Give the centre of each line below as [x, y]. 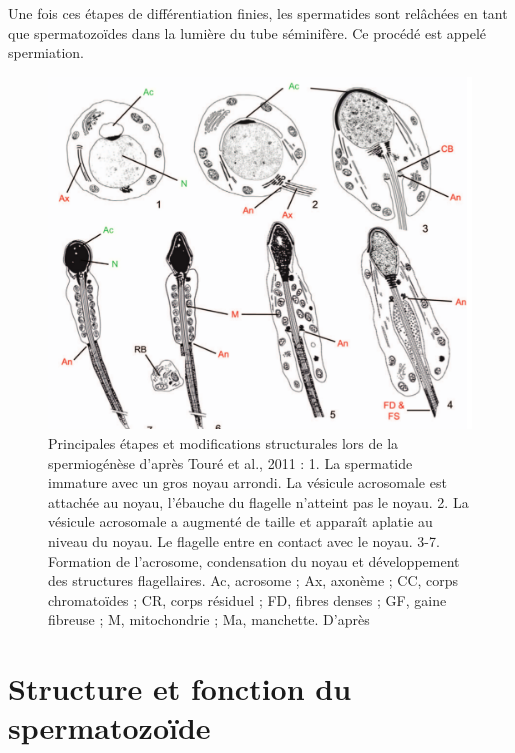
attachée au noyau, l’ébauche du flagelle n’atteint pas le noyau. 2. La [258, 501]
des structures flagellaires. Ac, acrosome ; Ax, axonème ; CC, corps [253, 580]
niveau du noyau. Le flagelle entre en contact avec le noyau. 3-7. [244, 540]
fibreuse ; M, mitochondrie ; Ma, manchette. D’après [209, 619]
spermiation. [46, 52]
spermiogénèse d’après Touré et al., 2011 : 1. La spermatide [230, 462]
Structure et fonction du [180, 688]
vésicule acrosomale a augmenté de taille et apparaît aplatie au [240, 521]
